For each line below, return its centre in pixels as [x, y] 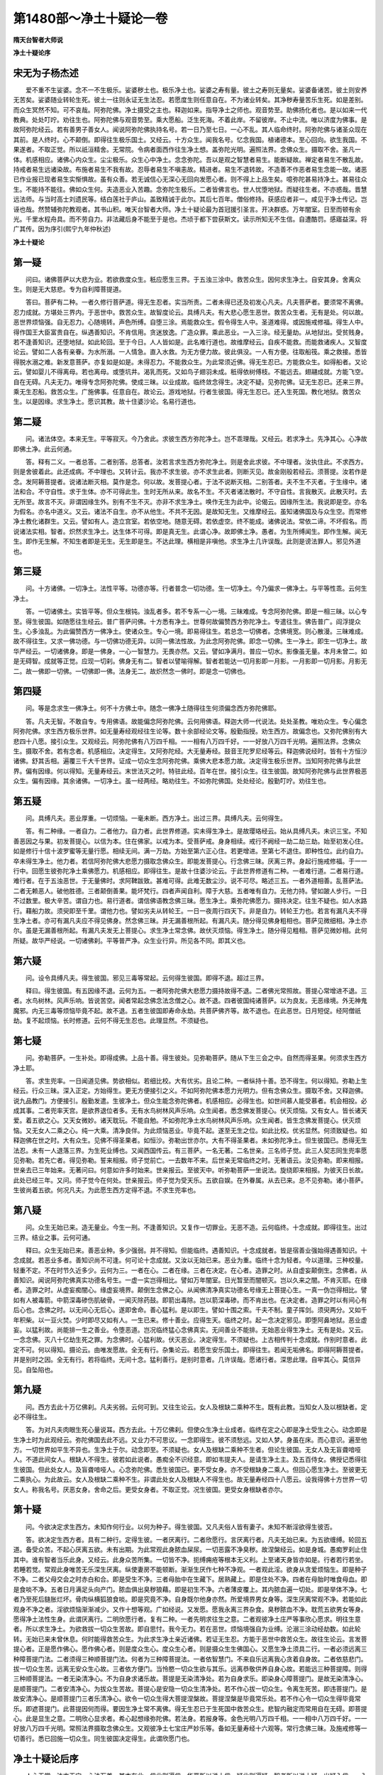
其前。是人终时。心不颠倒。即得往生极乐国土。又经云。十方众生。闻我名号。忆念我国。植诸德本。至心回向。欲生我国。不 [190, 139]
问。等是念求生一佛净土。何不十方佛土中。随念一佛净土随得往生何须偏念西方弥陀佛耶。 [152, 708]
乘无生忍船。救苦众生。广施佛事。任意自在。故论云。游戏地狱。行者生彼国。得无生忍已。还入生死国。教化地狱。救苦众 [187, 391]
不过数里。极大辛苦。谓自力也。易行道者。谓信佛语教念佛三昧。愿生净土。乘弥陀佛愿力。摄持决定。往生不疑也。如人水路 [190, 901]
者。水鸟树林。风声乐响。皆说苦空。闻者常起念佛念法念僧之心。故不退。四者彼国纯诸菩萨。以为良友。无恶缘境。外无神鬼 [190, 1000]
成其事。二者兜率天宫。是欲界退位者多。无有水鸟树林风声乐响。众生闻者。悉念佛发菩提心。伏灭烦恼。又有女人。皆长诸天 [190, 1110]
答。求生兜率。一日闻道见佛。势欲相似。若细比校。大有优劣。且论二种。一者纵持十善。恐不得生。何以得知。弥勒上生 [196, 1081]
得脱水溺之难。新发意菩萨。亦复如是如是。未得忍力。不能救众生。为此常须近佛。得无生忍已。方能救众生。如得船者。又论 [190, 361]
